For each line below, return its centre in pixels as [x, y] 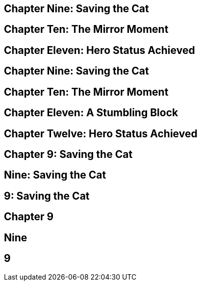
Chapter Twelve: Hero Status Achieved [101, 133]
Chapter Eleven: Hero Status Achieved [100, 50]
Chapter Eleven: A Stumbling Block [91, 113]
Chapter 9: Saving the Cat [68, 154]
